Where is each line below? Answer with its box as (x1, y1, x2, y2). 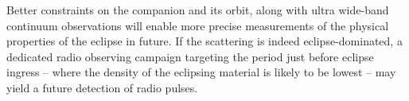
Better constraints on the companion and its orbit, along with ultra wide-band (6, 2, 389, 17)
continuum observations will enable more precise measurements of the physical (6, 17, 389, 33)
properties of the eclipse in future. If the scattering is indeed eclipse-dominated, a (6, 33, 403, 49)
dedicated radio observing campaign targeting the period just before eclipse (6, 48, 374, 64)
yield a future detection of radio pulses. (6, 79, 198, 95)
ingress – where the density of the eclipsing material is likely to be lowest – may (6, 64, 396, 80)
